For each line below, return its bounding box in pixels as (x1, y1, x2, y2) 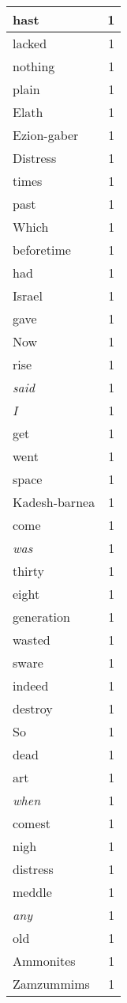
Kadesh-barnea (13, 493, 95, 511)
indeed (13, 676, 49, 695)
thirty (13, 562, 45, 580)
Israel (13, 286, 43, 305)
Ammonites (13, 952, 76, 970)
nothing (13, 57, 55, 75)
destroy (13, 699, 53, 717)
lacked (13, 34, 47, 52)
